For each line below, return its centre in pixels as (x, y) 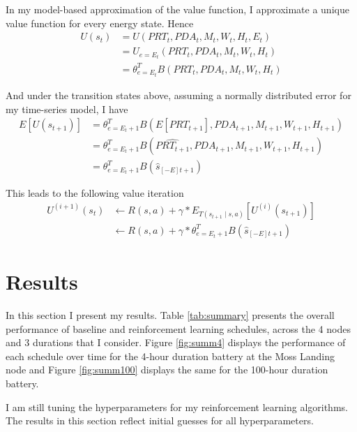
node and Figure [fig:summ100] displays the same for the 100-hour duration (167, 370)
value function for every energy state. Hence (100, 23)
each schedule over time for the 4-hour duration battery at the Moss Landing (170, 356)
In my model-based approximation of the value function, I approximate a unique (177, 9)
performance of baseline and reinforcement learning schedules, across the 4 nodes (178, 328)
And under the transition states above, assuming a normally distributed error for (178, 95)
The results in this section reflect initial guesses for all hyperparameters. (160, 420)
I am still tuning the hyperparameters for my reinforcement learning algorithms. (177, 407)
